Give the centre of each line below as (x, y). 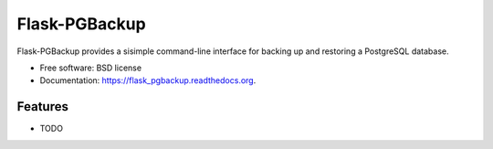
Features (42, 106)
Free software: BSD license (90, 68)
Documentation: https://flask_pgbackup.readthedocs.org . (148, 80)
